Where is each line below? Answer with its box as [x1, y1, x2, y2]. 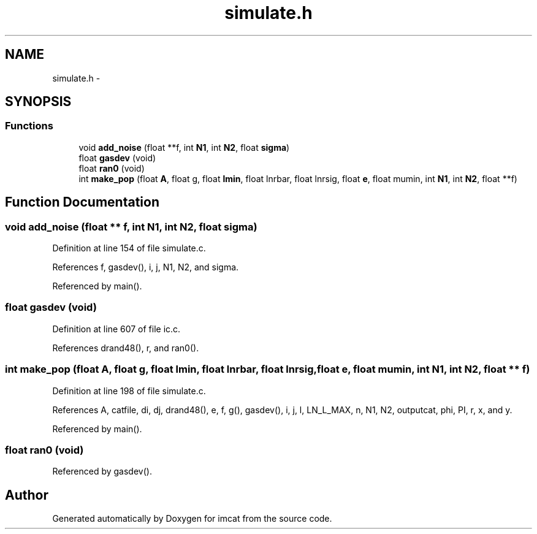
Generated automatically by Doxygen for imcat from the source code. [52, 513, 332, 524]
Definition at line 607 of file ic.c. [52, 323, 181, 334]
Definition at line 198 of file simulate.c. [52, 385, 206, 396]
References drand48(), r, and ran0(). [52, 342, 199, 353]
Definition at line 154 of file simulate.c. [52, 243, 206, 254]
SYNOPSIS [5, 94, 72, 110]
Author [5, 487, 48, 503]
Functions [5, 120, 53, 132]
